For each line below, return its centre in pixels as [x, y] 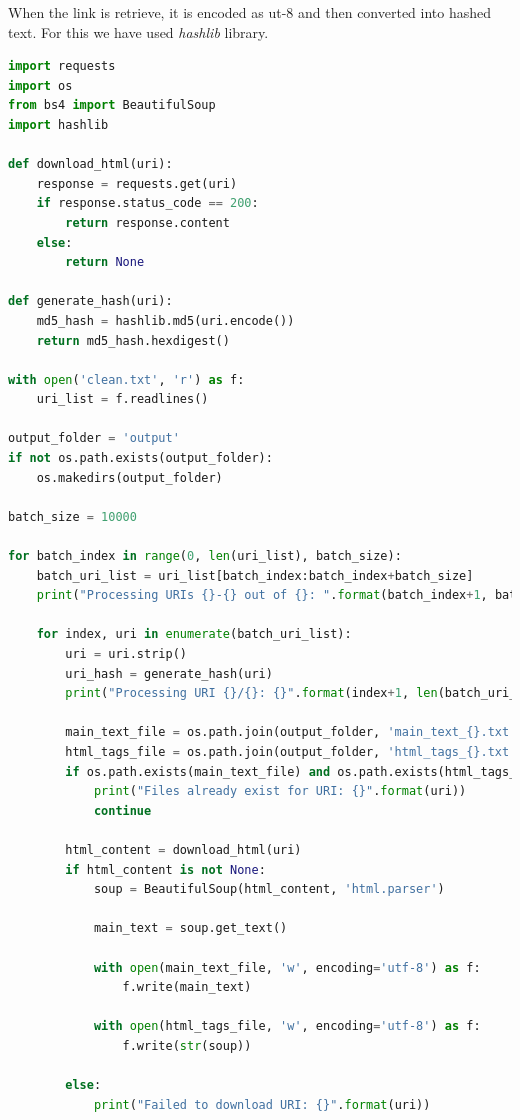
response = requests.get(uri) [137, 183]
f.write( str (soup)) [187, 1045]
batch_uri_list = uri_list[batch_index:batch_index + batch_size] [255, 575]
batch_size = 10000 [72, 516]
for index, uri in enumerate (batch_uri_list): [194, 634]
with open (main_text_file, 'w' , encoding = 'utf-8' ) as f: [287, 967]
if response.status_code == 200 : [147, 203]
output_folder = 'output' [94, 438]
